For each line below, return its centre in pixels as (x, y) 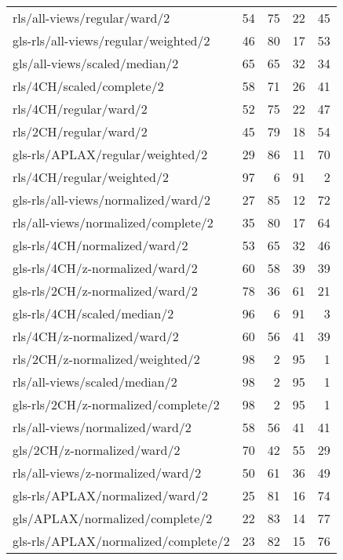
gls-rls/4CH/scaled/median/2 (93, 313)
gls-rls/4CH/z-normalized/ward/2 (105, 268)
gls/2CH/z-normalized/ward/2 (97, 450)
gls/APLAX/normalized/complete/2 (113, 518)
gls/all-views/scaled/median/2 (96, 63)
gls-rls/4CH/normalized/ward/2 (100, 245)
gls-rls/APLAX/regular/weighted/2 (110, 154)
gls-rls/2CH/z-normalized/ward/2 (105, 291)
